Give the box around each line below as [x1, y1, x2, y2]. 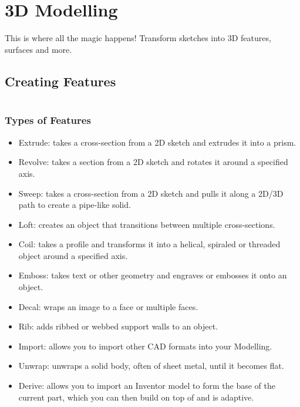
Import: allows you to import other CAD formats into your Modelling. [18, 339, 272, 352]
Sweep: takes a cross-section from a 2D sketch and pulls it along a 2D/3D [18, 187, 284, 199]
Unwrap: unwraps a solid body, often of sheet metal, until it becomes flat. [18, 359, 284, 372]
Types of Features [5, 113, 91, 127]
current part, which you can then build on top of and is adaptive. [18, 391, 254, 403]
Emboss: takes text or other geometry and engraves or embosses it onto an [18, 269, 287, 281]
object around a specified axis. [18, 249, 128, 261]
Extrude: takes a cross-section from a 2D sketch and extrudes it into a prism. [18, 136, 296, 148]
